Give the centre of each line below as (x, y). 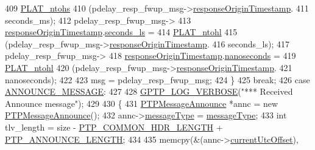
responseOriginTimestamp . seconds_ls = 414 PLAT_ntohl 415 (121, 32)
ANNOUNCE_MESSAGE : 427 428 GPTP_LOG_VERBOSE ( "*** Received (149, 91)
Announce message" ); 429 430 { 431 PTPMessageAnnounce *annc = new (142, 103)
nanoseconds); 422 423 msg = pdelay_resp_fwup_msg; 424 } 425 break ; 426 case (157, 79)
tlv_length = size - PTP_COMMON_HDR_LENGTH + (114, 127)
